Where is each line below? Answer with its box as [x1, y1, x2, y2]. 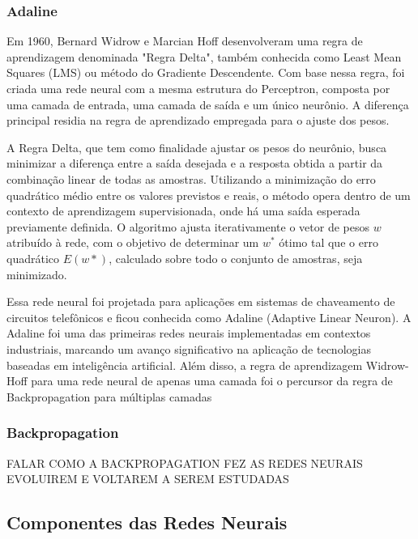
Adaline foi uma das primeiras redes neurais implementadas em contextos [6, 325, 371, 342]
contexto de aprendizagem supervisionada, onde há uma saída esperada [6, 202, 360, 219]
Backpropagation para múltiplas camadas [6, 388, 212, 405]
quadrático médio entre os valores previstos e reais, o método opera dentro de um [6, 186, 411, 203]
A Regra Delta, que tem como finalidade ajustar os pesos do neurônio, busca [6, 138, 387, 155]
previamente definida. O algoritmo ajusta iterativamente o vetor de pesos [6, 218, 369, 235]
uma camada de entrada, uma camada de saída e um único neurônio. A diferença [6, 95, 409, 112]
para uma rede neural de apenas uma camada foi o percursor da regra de [31, 372, 393, 389]
